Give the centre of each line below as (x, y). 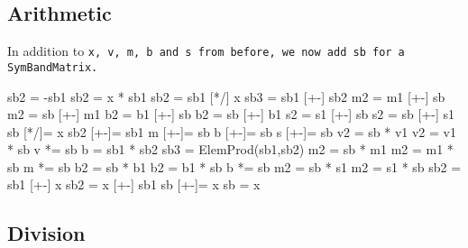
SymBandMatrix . (53, 67)
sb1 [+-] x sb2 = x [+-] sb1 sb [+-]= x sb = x (134, 184)
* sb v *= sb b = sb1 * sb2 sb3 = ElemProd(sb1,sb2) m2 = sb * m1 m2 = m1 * (230, 149)
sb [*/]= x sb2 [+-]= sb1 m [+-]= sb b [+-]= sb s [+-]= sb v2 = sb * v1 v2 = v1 (232, 131)
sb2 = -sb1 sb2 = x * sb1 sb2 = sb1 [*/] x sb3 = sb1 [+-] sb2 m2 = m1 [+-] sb (226, 96)
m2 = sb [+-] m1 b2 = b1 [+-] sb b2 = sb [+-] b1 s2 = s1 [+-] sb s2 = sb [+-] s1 (231, 114)
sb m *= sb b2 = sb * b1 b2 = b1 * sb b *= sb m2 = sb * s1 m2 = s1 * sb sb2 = (234, 166)
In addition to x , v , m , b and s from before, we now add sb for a (206, 51)
